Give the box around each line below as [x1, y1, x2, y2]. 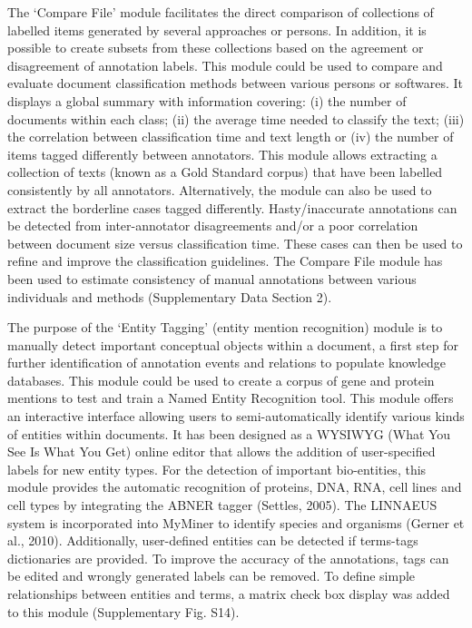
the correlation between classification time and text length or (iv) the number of [7, 127, 454, 146]
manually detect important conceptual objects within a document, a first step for [7, 335, 458, 354]
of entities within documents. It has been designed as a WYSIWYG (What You [7, 424, 451, 443]
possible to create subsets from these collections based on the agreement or [7, 38, 424, 57]
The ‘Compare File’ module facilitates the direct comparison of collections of [7, 3, 434, 21]
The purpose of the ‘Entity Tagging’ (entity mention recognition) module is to [7, 318, 443, 337]
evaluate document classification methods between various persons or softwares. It [7, 74, 463, 93]
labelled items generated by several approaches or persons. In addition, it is [7, 20, 427, 39]
